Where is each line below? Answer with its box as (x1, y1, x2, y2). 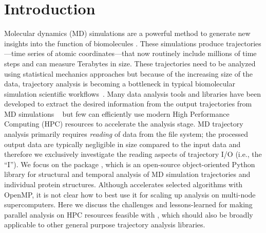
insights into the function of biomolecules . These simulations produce (4, 38, 224, 48)
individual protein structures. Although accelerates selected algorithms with (4, 179, 243, 190)
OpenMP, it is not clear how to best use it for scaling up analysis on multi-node (4, 189, 256, 200)
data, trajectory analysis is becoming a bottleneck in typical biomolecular (4, 78, 235, 89)
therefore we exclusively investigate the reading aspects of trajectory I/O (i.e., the (4, 149, 262, 159)
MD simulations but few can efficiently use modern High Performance (4, 108, 230, 119)
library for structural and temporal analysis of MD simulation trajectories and (4, 169, 251, 180)
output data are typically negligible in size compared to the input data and (4, 138, 241, 149)
